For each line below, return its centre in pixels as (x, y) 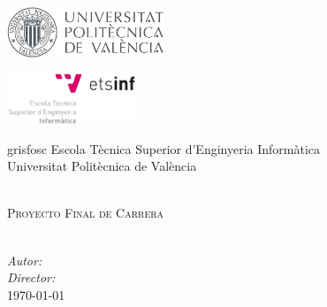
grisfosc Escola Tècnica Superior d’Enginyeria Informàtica (164, 148)
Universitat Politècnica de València (102, 166)
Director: (31, 277)
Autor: (25, 260)
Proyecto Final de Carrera (86, 213)
